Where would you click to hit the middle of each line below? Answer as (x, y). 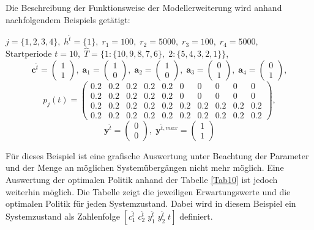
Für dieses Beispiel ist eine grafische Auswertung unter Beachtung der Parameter (157, 155)
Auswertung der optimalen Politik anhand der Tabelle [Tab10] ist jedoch (142, 180)
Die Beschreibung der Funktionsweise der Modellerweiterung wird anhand (144, 7)
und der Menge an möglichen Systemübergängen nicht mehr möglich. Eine (145, 167)
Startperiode (29, 55)
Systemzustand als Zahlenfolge (63, 216)
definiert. (196, 216)
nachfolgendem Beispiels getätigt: (68, 19)
